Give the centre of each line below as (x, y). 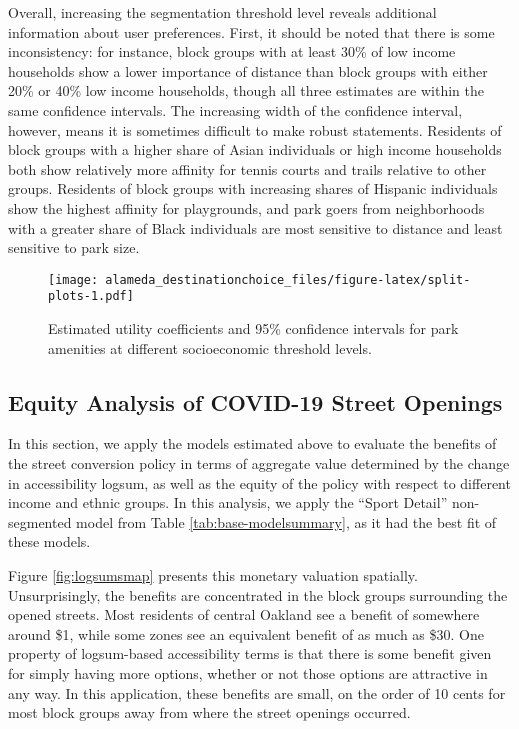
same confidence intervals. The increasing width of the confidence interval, (235, 109)
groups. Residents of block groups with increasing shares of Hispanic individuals (253, 188)
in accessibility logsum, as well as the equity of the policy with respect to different (259, 482)
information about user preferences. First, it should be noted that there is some (251, 31)
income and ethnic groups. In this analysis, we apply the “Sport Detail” (228, 502)
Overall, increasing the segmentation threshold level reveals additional (222, 12)
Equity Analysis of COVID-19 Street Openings (255, 401)
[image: (73, 279)
